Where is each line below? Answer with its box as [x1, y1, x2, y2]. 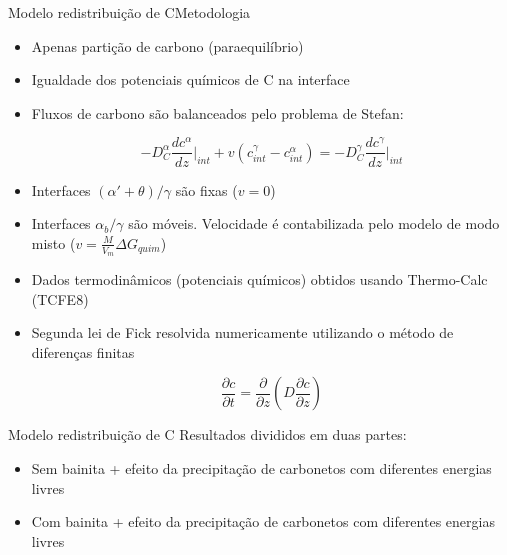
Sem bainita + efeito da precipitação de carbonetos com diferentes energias [31, 457, 492, 478]
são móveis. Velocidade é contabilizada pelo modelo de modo [128, 213, 500, 234]
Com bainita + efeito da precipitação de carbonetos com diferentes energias [31, 511, 495, 532]
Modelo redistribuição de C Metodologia [8, 2, 251, 22]
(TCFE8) [31, 288, 89, 309]
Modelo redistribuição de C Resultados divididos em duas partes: [8, 424, 407, 445]
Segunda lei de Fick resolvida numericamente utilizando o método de [31, 322, 454, 343]
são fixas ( [175, 179, 238, 200]
